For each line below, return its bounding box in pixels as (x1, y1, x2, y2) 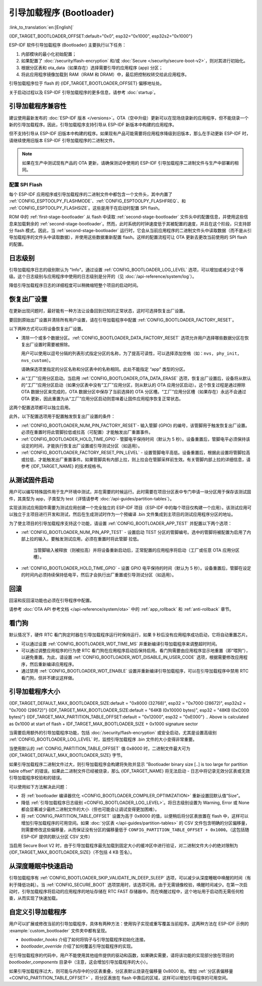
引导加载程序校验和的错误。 (9, 775, 65, 781)
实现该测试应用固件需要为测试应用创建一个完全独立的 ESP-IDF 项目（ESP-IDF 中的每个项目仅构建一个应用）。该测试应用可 (9, 504, 252, 511)
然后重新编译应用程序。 (29, 661, 77, 667)
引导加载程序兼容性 (9, 102, 66, 110)
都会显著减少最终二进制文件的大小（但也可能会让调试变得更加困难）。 (21, 806, 160, 812)
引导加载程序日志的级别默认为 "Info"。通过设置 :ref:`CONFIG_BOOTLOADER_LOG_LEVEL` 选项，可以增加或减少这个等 (9, 267, 244, 273)
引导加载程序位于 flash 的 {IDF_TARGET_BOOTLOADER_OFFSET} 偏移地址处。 (9, 80, 164, 86)
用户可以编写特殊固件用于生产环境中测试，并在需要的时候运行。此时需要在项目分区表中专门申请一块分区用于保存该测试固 (9, 489, 251, 495)
